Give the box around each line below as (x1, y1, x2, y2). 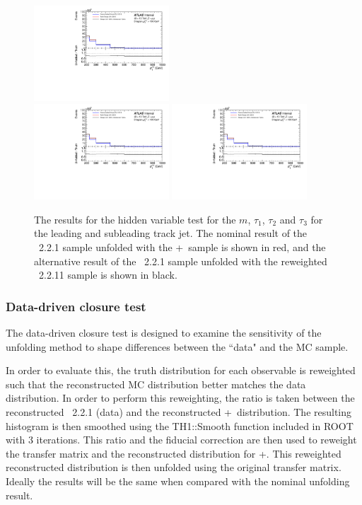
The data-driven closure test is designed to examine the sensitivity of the (6, 325, 322, 340)
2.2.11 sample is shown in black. (38, 267, 177, 282)
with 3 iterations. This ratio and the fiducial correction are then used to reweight (6, 432, 357, 447)
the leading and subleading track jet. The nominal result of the (34, 226, 308, 240)
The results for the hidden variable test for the (34, 211, 236, 226)
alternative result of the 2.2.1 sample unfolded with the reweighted (34, 253, 327, 268)
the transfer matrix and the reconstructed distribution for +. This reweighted (6, 446, 341, 460)
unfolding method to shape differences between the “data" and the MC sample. (6, 339, 349, 354)
